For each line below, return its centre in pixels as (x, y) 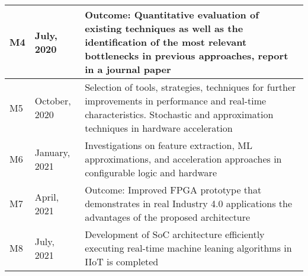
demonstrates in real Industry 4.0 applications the (188, 203)
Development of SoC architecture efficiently (175, 234)
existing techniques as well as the (164, 28)
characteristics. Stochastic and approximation (179, 114)
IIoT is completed (122, 261)
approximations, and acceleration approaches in (183, 159)
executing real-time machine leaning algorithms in (188, 248)
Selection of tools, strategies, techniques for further (190, 87)
